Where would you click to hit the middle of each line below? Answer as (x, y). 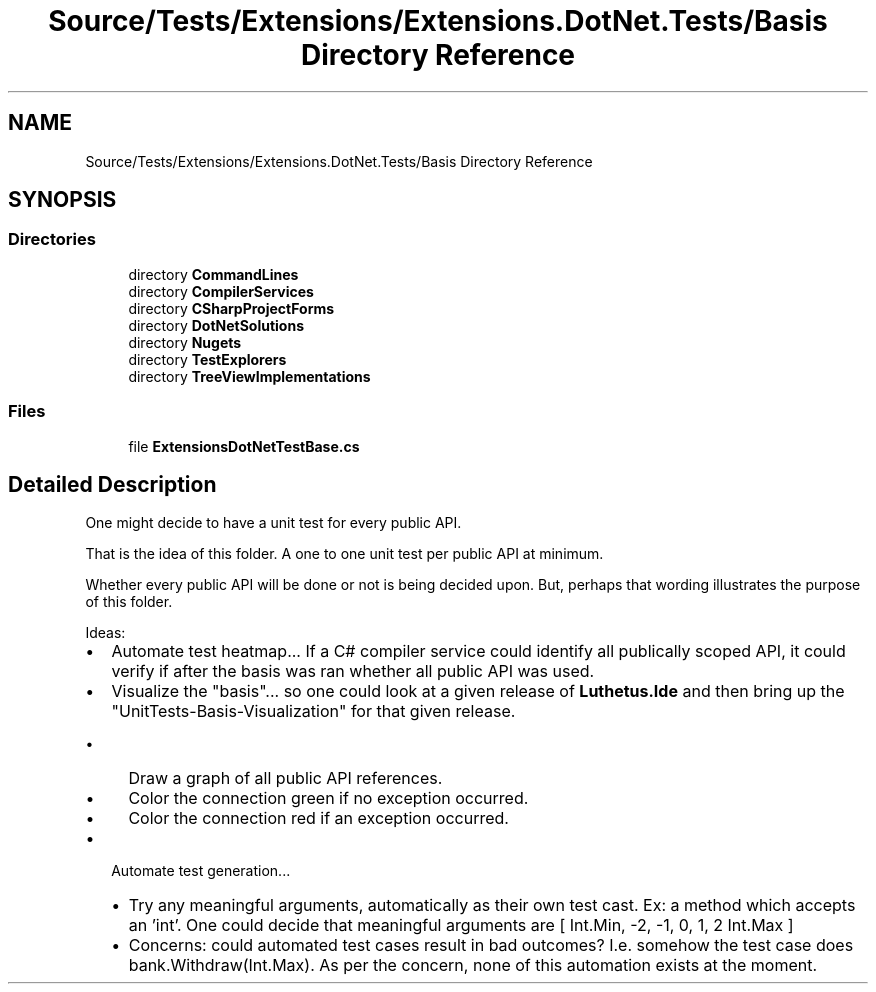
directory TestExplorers (207, 359)
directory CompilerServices (221, 291)
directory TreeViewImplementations (249, 376)
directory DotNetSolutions (216, 325)
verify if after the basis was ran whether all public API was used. (353, 671)
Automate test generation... (201, 871)
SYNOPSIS (62, 200)
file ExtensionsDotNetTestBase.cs (244, 446)
